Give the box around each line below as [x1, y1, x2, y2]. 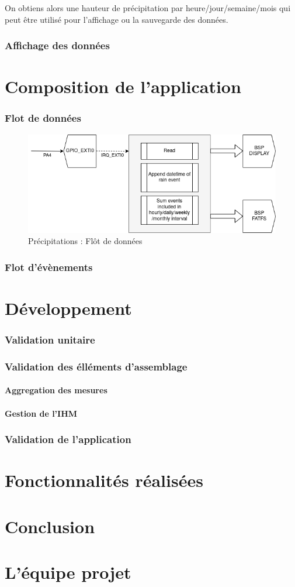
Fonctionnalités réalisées [5, 468, 203, 492]
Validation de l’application [5, 432, 131, 447]
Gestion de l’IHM [5, 407, 78, 419]
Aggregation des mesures [5, 384, 107, 396]
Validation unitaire [5, 332, 95, 347]
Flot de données [5, 111, 81, 125]
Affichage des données [5, 38, 110, 53]
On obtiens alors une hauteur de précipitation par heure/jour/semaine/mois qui [5, 2, 291, 13]
